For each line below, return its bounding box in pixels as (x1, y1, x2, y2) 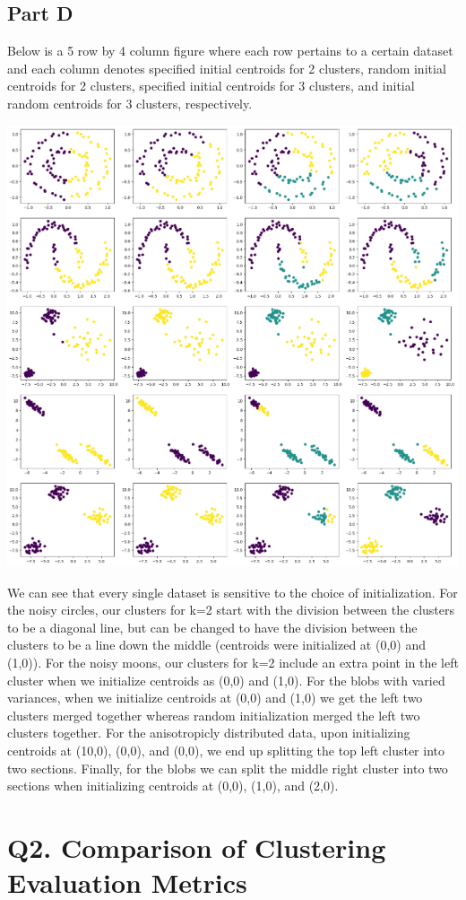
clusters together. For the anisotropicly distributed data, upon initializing (7, 723, 410, 742)
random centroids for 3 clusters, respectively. (7, 93, 253, 112)
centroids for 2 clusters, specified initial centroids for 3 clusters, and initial (7, 76, 415, 95)
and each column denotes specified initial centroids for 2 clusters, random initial (7, 58, 446, 77)
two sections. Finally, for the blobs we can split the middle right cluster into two (7, 758, 448, 777)
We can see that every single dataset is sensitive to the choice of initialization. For (7, 582, 458, 601)
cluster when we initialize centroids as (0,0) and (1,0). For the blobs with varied (7, 670, 445, 689)
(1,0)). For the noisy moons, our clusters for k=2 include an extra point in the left (7, 652, 459, 671)
